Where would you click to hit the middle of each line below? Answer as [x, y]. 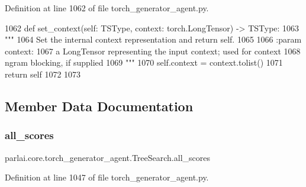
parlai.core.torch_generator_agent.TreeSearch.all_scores [107, 157]
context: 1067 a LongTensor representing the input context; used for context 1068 [153, 51]
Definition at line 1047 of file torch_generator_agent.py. [107, 177]
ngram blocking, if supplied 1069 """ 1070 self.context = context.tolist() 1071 [144, 62]
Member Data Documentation [99, 106]
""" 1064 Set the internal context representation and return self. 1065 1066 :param [153, 39]
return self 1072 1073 [43, 74]
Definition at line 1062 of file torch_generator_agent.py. [107, 8]
